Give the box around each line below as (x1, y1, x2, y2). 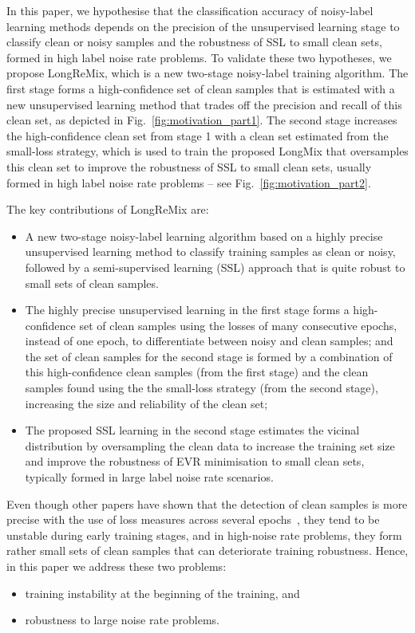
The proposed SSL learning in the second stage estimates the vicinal (25, 422, 360, 438)
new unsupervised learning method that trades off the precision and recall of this (6, 96, 402, 112)
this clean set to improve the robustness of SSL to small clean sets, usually (6, 158, 372, 175)
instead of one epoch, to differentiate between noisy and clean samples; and (25, 332, 393, 349)
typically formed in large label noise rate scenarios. (25, 469, 274, 486)
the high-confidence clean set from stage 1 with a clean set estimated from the (6, 127, 389, 144)
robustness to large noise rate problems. (25, 611, 219, 628)
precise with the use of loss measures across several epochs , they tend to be (6, 511, 380, 528)
